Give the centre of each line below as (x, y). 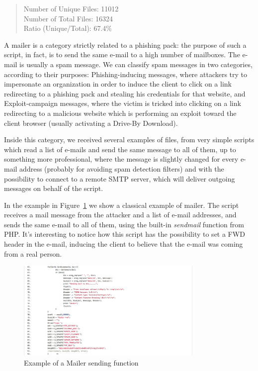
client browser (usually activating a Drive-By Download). (91, 123)
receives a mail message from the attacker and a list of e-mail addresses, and (120, 215)
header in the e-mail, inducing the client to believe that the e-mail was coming (124, 244)
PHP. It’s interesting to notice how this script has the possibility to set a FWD (125, 234)
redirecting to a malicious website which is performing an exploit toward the (120, 113)
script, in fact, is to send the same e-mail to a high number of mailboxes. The (122, 54)
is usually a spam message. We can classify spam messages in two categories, (136, 64)
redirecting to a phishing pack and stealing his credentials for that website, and (125, 93)
